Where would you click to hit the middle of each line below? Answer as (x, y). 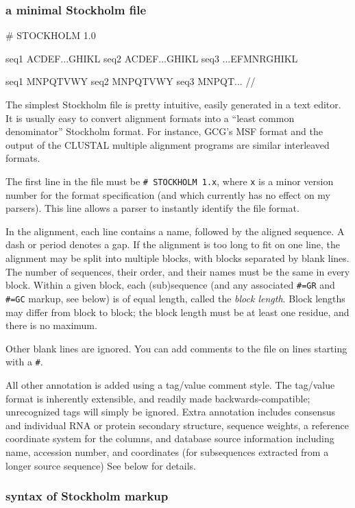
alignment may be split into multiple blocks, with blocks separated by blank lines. (177, 258)
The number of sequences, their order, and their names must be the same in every (178, 271)
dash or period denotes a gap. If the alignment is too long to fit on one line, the (173, 244)
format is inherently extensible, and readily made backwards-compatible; (158, 398)
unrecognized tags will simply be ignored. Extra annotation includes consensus (171, 412)
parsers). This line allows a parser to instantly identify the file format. (152, 208)
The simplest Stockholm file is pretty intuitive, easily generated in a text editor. (173, 104)
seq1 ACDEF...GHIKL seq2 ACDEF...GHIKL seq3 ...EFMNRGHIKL (152, 58)
